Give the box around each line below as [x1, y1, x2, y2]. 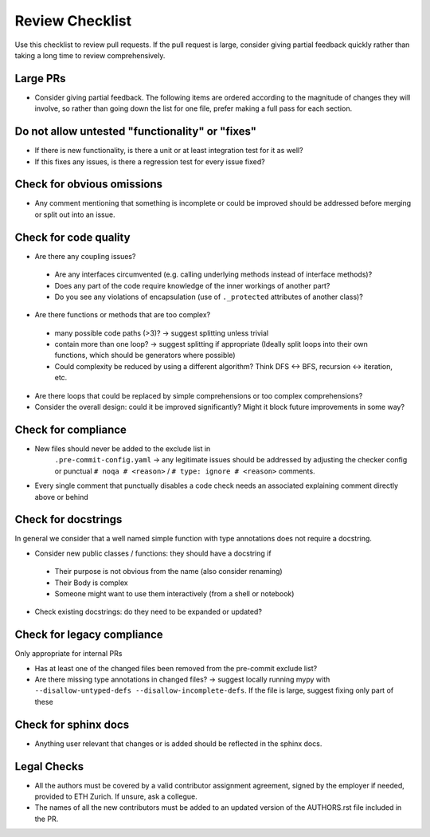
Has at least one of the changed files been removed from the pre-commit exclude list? [34, 663, 318, 673]
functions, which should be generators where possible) [54, 351, 236, 360]
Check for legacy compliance [14, 628, 163, 642]
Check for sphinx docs [14, 717, 130, 731]
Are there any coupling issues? [34, 251, 136, 261]
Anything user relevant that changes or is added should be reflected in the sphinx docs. [34, 738, 322, 749]
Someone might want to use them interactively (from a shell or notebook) [54, 588, 295, 598]
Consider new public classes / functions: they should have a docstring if [34, 548, 272, 558]
